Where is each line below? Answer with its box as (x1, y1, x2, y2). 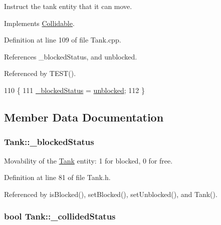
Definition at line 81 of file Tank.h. (4, 172, 111, 182)
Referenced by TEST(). (4, 68, 76, 78)
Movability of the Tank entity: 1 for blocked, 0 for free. (4, 155, 173, 165)
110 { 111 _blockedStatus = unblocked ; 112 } (4, 84, 145, 95)
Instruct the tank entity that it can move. (4, 1, 132, 11)
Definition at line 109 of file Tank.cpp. (4, 34, 121, 45)
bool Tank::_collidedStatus (4, 210, 116, 222)
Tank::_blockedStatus (4, 135, 94, 148)
